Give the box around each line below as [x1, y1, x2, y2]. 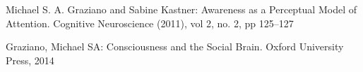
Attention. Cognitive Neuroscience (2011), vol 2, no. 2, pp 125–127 [6, 15, 294, 30]
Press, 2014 [6, 52, 54, 67]
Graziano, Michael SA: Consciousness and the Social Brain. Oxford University [6, 39, 344, 54]
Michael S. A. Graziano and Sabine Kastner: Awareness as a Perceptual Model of [6, 2, 357, 16]
